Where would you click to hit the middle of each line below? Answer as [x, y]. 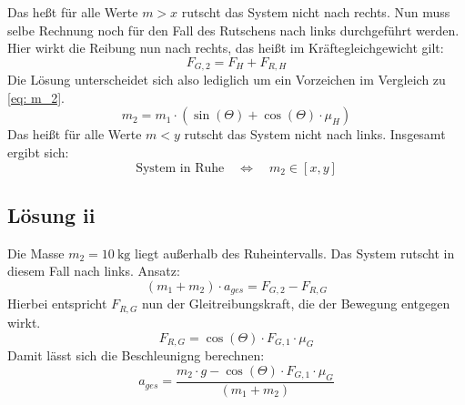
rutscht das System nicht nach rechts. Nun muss [316, 12]
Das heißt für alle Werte [75, 134]
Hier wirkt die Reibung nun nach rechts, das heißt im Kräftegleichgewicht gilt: [226, 48]
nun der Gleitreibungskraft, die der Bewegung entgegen [296, 304]
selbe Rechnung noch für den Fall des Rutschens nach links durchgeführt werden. [233, 30]
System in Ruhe [180, 168]
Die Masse [36, 253]
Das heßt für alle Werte [73, 12]
